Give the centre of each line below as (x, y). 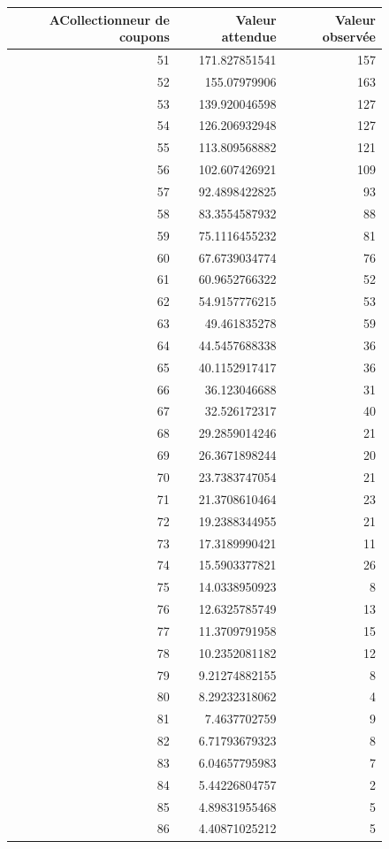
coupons (144, 37)
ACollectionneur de (109, 19)
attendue (249, 37)
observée (349, 37)
